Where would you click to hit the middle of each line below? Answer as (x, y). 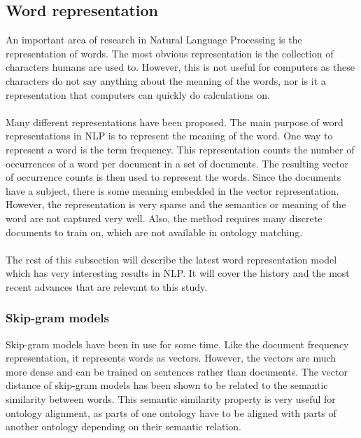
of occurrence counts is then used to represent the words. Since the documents (174, 177)
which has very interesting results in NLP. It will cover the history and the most (178, 273)
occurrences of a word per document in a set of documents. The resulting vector (177, 163)
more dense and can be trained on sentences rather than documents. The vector (177, 371)
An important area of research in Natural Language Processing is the (154, 40)
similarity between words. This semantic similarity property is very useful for (171, 399)
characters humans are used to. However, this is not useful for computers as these (180, 67)
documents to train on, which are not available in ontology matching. (154, 232)
